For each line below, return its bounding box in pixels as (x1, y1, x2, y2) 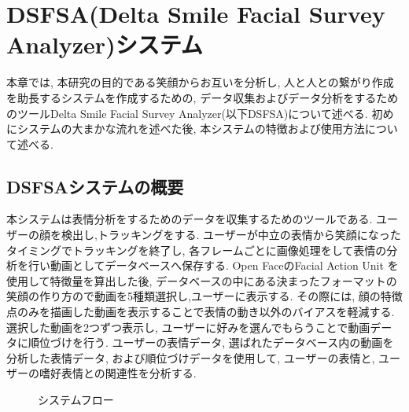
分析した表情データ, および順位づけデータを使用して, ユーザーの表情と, (6, 349, 375, 366)
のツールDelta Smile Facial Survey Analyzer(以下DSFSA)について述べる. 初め (6, 105, 394, 121)
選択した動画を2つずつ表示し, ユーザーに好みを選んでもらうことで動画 (6, 318, 370, 335)
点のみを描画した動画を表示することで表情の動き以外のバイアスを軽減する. (6, 303, 395, 320)
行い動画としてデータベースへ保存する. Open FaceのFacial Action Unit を (28, 257, 399, 274)
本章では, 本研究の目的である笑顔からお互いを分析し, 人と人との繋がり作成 (6, 74, 394, 90)
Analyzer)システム (6, 28, 203, 61)
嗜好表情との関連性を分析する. (39, 365, 197, 381)
